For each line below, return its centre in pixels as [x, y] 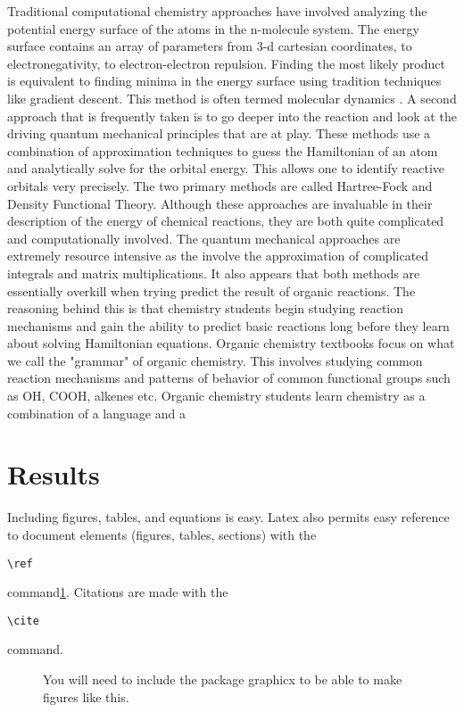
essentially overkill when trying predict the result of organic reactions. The [211, 290]
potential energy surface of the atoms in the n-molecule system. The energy [213, 28]
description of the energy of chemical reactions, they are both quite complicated [226, 221]
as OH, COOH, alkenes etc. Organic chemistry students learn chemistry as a [216, 396]
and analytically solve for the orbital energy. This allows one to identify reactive [226, 168]
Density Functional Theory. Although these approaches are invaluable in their [220, 203]
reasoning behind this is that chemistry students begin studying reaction [206, 308]
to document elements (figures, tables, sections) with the [162, 534]
